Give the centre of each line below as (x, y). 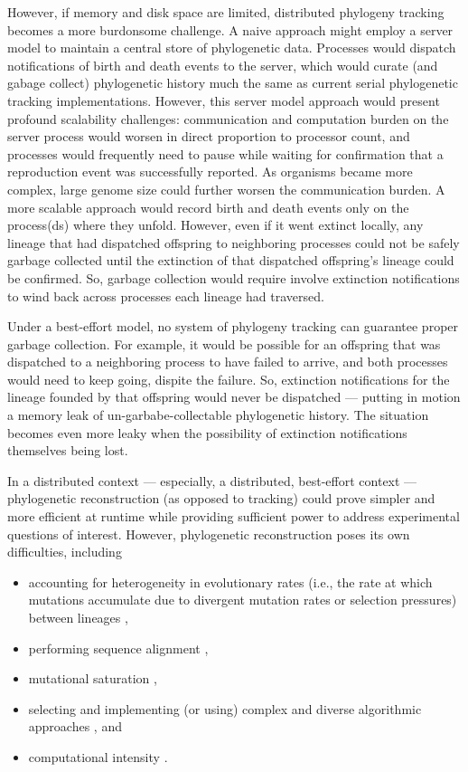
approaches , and (75, 726)
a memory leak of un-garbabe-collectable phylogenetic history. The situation (218, 415)
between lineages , (78, 617)
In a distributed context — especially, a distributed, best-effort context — (212, 480)
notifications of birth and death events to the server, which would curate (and (223, 65)
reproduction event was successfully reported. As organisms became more (210, 172)
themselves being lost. (68, 450)
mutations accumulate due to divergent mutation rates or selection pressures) (243, 600)
